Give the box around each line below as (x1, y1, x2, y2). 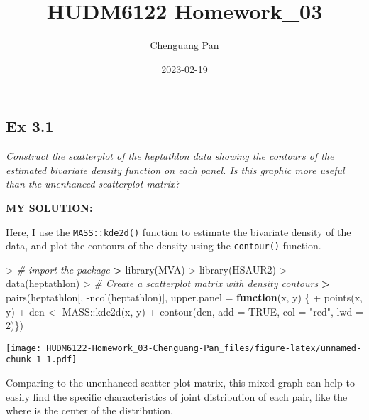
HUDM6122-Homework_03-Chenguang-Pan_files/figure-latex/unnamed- (46, 343, 362, 353)
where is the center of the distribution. (6, 403, 173, 418)
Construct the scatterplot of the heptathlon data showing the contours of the (6, 149, 334, 163)
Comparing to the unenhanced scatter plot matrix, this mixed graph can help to (6, 375, 355, 390)
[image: (6, 343, 42, 353)
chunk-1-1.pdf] (6, 355, 77, 365)
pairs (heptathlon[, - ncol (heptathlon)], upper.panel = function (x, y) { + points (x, (6, 290, 363, 304)
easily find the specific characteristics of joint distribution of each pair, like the (6, 389, 348, 404)
